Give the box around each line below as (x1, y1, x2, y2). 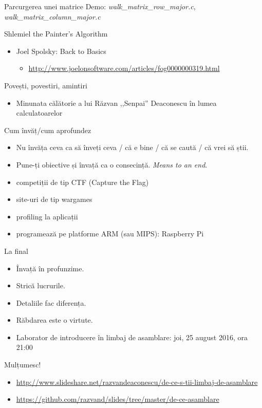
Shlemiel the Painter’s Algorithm (4, 28, 108, 39)
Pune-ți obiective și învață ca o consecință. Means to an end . (16, 159, 208, 170)
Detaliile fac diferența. (16, 297, 86, 308)
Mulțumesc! (4, 359, 41, 370)
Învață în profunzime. (16, 263, 84, 273)
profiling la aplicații (16, 211, 78, 221)
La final (4, 245, 28, 256)
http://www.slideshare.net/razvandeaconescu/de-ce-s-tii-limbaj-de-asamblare (16, 376, 258, 387)
